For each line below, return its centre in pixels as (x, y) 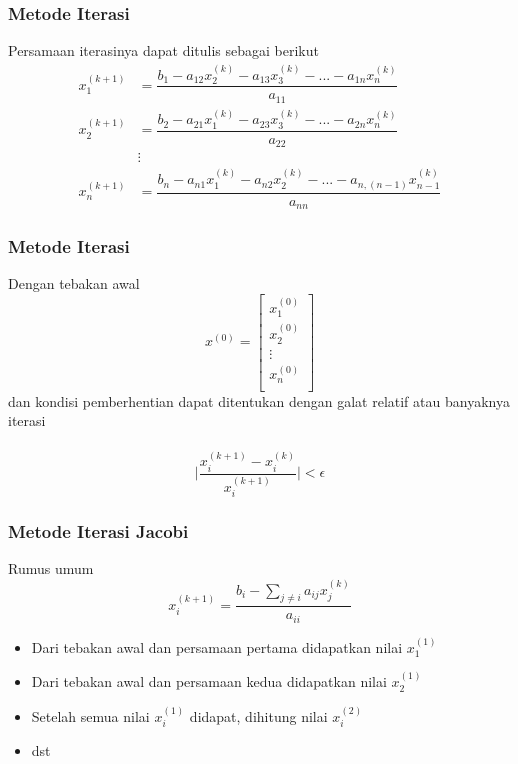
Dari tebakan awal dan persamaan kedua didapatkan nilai (209, 681)
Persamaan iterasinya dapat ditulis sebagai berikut (163, 50)
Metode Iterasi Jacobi (98, 530)
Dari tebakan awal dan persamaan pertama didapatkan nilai (217, 646)
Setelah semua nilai (90, 715)
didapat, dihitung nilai (258, 715)
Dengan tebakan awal (74, 283)
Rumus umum (51, 568)
